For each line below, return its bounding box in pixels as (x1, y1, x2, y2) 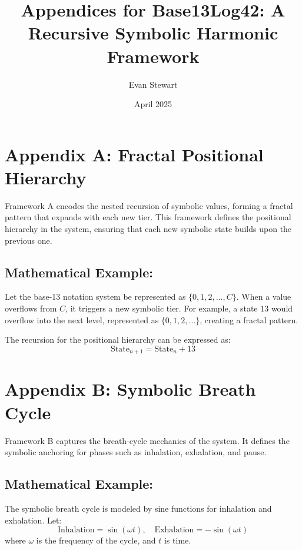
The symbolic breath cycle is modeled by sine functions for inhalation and (5, 502, 272, 514)
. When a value (236, 290, 291, 303)
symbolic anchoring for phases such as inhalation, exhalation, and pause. (5, 446, 267, 458)
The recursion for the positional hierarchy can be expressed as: (5, 333, 231, 346)
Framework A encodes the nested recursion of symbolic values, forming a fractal (5, 199, 293, 211)
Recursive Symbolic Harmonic (28, 21, 278, 45)
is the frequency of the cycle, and (36, 534, 156, 546)
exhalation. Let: (5, 513, 62, 526)
